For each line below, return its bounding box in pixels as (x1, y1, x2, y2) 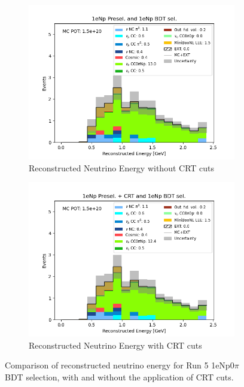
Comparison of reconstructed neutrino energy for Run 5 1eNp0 (5, 359, 234, 371)
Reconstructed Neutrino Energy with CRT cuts (29, 338, 202, 351)
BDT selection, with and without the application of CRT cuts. (5, 370, 234, 383)
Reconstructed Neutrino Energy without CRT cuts (29, 161, 215, 174)
